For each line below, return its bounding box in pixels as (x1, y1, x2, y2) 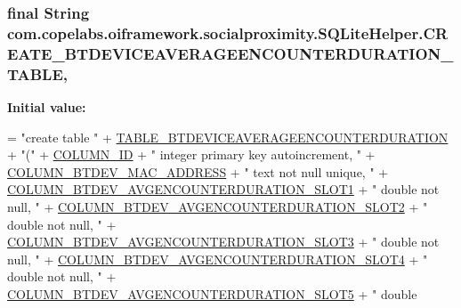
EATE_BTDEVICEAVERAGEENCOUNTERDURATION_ (7, 42, 454, 64)
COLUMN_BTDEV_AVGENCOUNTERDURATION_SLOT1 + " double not (7, 180, 440, 199)
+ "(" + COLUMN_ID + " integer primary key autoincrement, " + (7, 145, 376, 164)
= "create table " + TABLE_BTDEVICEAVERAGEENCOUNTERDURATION (7, 127, 449, 146)
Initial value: (7, 97, 86, 116)
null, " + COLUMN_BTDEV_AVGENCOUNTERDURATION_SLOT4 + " (7, 249, 428, 268)
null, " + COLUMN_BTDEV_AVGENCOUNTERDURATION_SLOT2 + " (7, 197, 428, 215)
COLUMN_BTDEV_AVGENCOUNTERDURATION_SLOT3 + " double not (7, 232, 440, 251)
